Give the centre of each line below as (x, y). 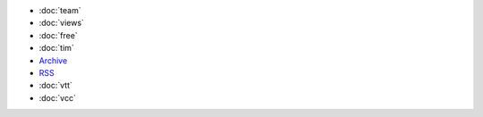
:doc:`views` (62, 23)
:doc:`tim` (57, 48)
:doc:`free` (58, 35)
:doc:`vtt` (56, 86)
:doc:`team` (60, 10)
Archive (53, 60)
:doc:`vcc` (57, 97)
